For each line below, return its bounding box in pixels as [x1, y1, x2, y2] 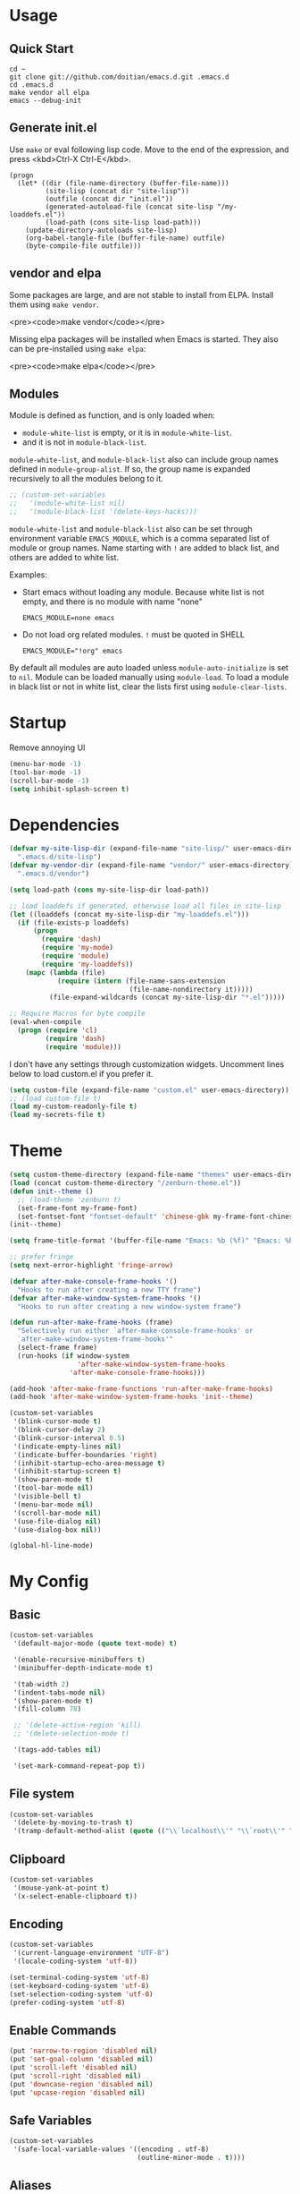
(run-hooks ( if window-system [17, 1351, 129, 1361]
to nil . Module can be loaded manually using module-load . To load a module [9, 672, 289, 683]
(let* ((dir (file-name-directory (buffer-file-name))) [17, 178, 229, 188]
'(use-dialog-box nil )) [12, 1525, 102, 1534]
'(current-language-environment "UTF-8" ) [12, 1949, 170, 1958]
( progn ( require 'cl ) [17, 1026, 98, 1035]
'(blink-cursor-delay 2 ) [12, 1425, 105, 1434]
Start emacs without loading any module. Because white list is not [21, 587, 265, 598]
